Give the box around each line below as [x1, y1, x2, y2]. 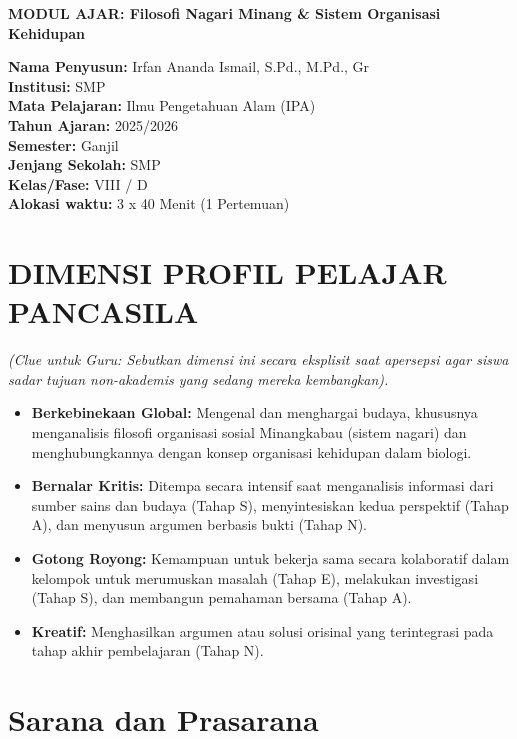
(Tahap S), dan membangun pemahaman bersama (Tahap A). [31, 587, 412, 608]
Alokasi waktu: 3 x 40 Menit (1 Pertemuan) [8, 193, 290, 214]
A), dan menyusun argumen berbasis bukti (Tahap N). [31, 514, 367, 535]
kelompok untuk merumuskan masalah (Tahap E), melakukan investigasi [31, 567, 479, 588]
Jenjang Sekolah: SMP [8, 154, 161, 175]
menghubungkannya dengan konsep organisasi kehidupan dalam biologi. [31, 441, 472, 462]
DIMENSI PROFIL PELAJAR [8, 252, 447, 293]
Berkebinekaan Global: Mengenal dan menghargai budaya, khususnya [31, 402, 478, 423]
